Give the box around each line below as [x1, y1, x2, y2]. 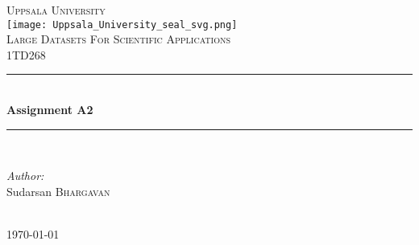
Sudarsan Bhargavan [6, 182, 110, 199]
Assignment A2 [6, 101, 93, 118]
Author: [6, 167, 44, 184]
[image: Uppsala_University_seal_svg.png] [6, 18, 238, 31]
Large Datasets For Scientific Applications [6, 31, 230, 47]
